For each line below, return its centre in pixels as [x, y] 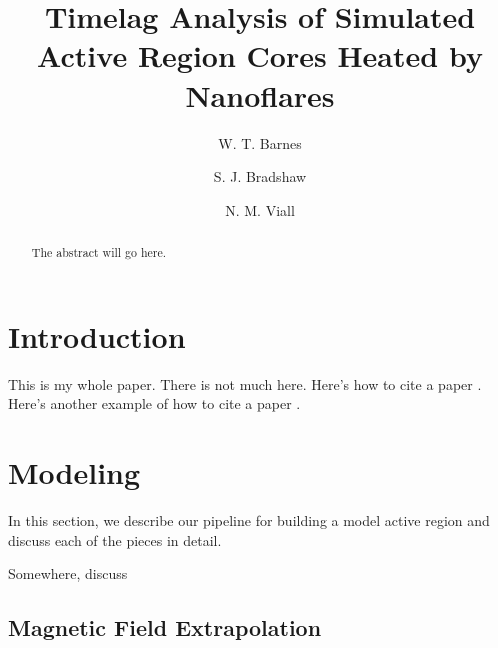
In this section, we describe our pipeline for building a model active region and [249, 519]
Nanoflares [260, 94]
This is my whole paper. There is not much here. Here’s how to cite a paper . [245, 383]
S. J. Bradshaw [260, 176]
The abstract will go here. [99, 252]
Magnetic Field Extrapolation [165, 627]
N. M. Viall [260, 209]
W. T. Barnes [260, 142]
